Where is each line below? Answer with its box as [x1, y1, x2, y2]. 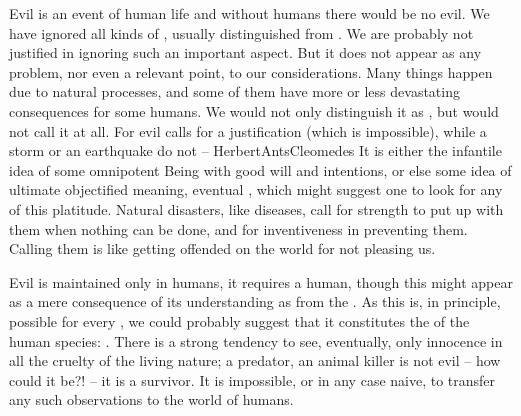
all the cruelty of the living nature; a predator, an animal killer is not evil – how [9, 350, 501, 371]
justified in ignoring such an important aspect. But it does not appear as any [9, 42, 482, 63]
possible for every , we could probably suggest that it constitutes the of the [9, 310, 470, 331]
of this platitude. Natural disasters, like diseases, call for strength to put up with [9, 198, 504, 219]
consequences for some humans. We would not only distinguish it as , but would [9, 100, 499, 121]
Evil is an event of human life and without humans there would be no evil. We [9, 3, 490, 23]
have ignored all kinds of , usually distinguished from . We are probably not [9, 22, 474, 43]
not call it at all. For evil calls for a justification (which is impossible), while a [9, 120, 487, 141]
